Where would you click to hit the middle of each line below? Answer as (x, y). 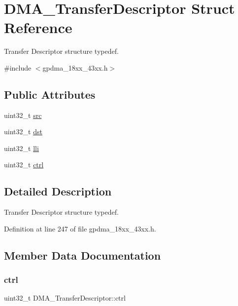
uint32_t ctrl (24, 165)
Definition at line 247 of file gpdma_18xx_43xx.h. (80, 228)
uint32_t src (23, 115)
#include (18, 67)
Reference (38, 27)
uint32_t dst (23, 132)
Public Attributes (50, 94)
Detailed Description (58, 191)
